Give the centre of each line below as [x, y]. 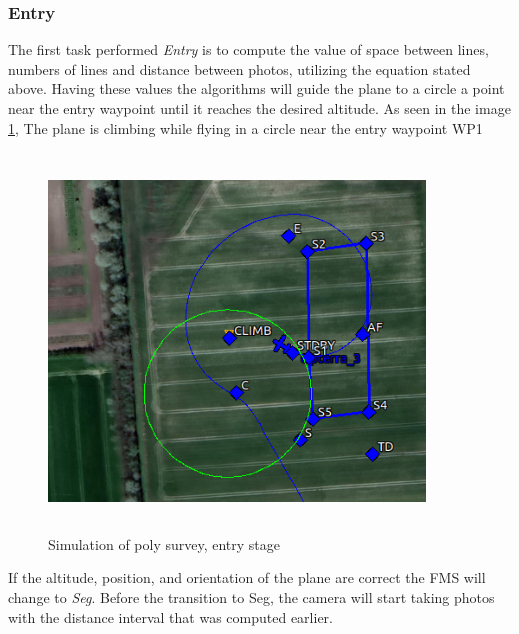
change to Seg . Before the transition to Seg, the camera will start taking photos [251, 596]
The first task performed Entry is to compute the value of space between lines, [248, 49]
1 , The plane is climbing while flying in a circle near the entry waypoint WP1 [245, 127]
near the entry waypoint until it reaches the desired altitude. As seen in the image [259, 108]
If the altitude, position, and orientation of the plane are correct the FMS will [247, 577]
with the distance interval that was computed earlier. [170, 616]
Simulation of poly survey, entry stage [164, 543]
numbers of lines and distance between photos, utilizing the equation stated [239, 68]
